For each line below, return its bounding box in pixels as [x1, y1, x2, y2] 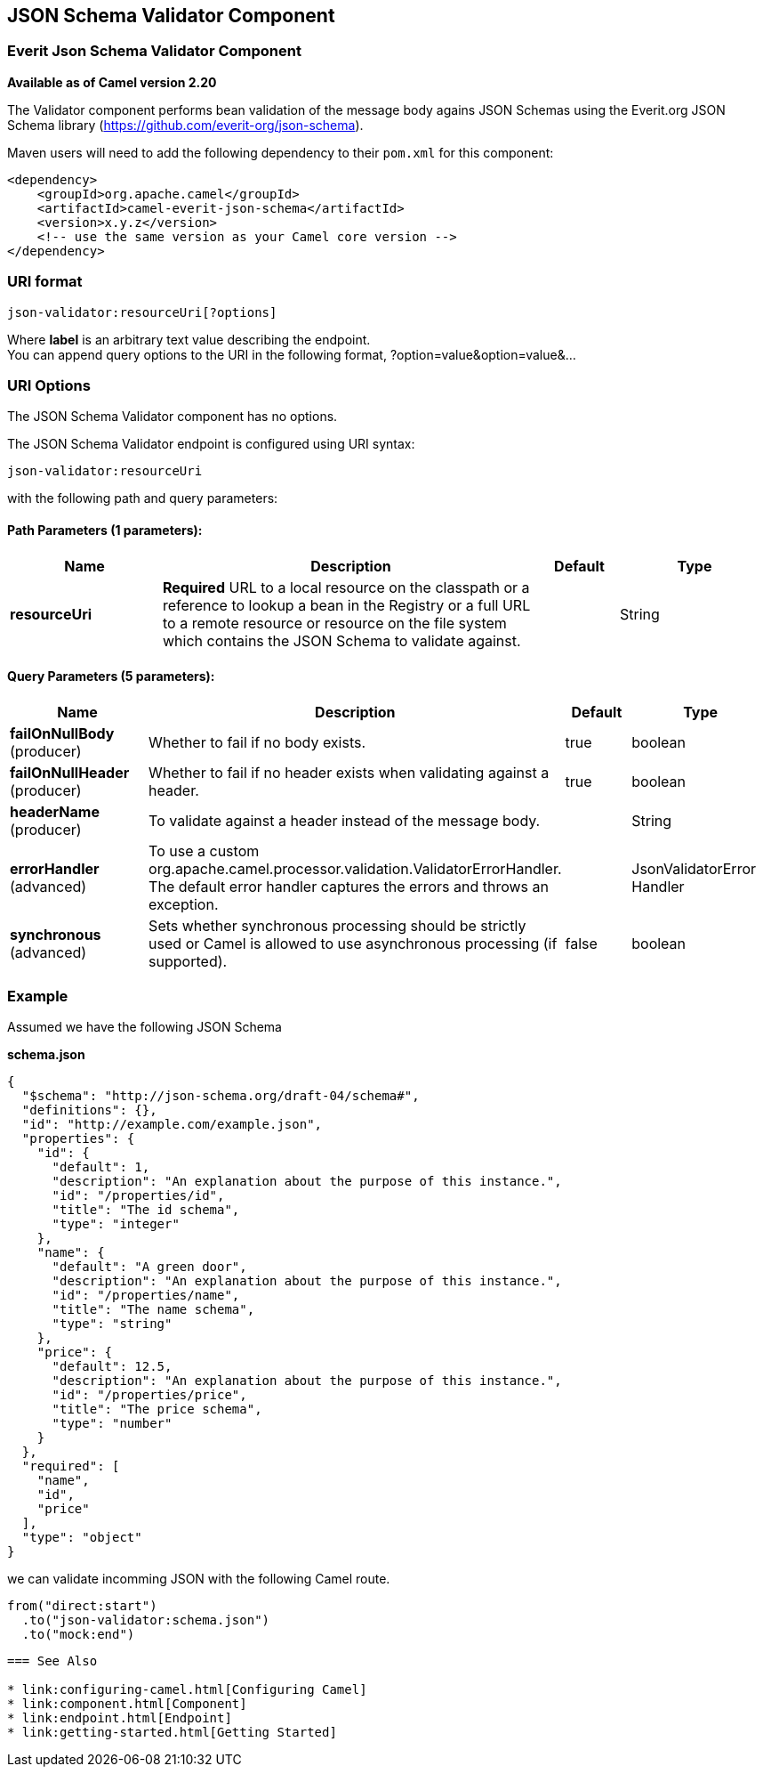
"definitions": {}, [21, 1103, 157, 1118]
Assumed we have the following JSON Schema [7, 1019, 282, 1035]
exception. [149, 895, 219, 913]
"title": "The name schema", [52, 1302, 255, 1317]
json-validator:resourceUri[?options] [7, 304, 277, 320]
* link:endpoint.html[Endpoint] [7, 1711, 232, 1726]
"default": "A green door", [52, 1260, 247, 1275]
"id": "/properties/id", [52, 1188, 225, 1203]
